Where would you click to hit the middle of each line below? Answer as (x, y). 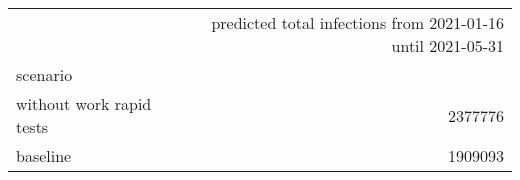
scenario (44, 74)
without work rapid (84, 103)
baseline (44, 155)
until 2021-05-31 (447, 45)
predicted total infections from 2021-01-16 (357, 22)
